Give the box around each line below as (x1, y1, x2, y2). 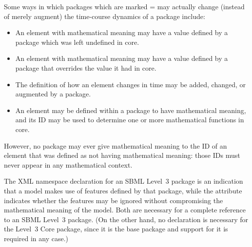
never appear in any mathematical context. (4, 159, 133, 170)
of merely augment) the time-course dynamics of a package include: (4, 11, 205, 21)
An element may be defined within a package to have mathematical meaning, (15, 105, 246, 115)
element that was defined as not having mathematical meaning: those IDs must (4, 150, 240, 160)
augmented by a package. (15, 89, 91, 99)
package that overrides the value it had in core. (15, 62, 156, 73)
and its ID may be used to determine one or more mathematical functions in (15, 114, 244, 125)
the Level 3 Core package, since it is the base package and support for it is (4, 224, 228, 234)
